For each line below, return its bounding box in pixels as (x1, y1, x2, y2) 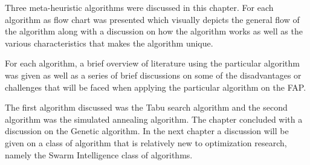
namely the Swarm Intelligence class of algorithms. (5, 148, 193, 161)
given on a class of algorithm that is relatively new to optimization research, (5, 136, 287, 149)
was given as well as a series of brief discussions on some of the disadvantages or (5, 68, 302, 81)
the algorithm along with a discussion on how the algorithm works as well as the (5, 25, 303, 37)
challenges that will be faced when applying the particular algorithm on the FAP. (5, 80, 306, 93)
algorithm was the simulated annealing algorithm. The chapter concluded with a (5, 112, 303, 125)
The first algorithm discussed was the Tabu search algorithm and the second (5, 101, 288, 114)
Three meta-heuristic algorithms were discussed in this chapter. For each (5, 1, 274, 13)
